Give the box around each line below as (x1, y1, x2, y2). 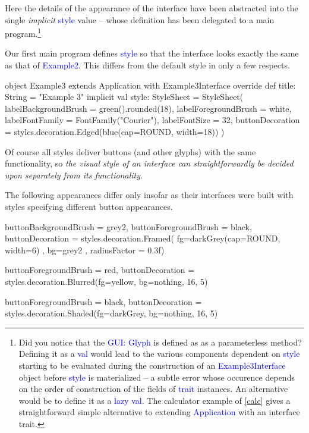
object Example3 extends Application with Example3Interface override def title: (5, 79, 296, 91)
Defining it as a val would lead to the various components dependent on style (18, 347, 300, 360)
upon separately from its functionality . (5, 168, 143, 181)
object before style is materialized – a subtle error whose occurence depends (18, 371, 295, 383)
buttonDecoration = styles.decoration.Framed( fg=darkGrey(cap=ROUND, (5, 232, 280, 244)
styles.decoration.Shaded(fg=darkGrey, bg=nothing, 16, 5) (5, 307, 218, 319)
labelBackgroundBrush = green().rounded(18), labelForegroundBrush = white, (5, 102, 292, 114)
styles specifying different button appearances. (5, 200, 173, 212)
